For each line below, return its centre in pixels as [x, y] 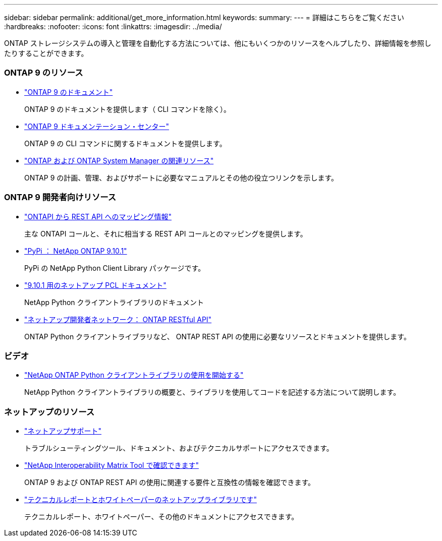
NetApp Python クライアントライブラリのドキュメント [114, 302]
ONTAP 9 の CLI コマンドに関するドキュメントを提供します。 [125, 143]
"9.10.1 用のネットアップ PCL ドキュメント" [95, 285]
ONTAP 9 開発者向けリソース [60, 197]
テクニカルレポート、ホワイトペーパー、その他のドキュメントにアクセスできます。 [161, 517]
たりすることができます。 [46, 53]
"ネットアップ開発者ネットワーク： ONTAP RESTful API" [118, 319]
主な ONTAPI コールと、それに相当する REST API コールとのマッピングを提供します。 [166, 233]
